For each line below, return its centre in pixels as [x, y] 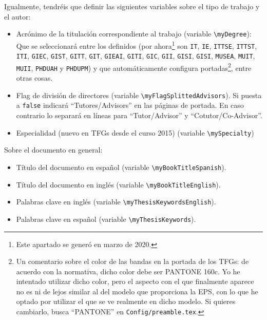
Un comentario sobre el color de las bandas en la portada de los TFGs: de [132, 261]
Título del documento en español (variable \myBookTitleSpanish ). [121, 167]
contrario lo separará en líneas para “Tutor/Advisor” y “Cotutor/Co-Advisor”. [139, 115]
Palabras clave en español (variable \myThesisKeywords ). [106, 219]
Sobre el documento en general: [53, 150]
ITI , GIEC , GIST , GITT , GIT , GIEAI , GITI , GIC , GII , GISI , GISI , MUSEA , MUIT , [136, 56]
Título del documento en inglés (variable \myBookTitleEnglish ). [118, 184]
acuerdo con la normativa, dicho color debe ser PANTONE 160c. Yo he [128, 271]
